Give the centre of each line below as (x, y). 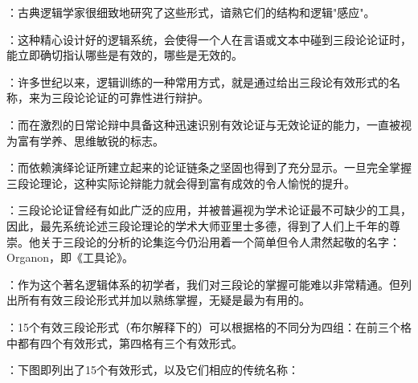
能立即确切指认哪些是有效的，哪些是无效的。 (125, 55)
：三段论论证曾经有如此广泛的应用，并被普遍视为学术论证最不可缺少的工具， (209, 210)
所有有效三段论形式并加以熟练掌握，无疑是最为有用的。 (164, 300)
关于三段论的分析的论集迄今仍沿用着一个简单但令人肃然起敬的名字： (220, 241)
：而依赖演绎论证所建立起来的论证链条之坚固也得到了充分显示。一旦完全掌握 (209, 167)
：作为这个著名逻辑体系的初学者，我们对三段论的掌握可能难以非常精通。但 (203, 284)
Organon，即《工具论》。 (70, 257)
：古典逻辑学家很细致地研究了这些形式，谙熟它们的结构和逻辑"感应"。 (191, 12)
